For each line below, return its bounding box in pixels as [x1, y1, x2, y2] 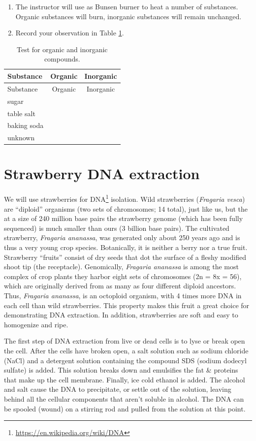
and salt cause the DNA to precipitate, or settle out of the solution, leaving [4, 384, 231, 394]
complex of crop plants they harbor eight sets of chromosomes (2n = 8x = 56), [4, 271, 242, 281]
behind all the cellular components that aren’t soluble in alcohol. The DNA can [4, 393, 244, 404]
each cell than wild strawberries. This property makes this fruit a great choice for [4, 300, 250, 310]
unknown [7, 132, 35, 143]
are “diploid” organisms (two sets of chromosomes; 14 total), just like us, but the [4, 203, 248, 214]
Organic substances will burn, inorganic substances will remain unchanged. [15, 11, 242, 21]
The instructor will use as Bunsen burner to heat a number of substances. [15, 1, 238, 11]
